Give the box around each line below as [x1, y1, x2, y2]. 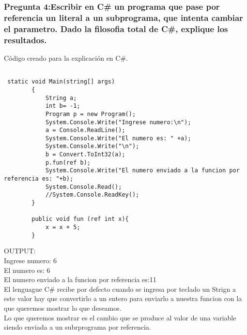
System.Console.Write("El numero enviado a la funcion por [45, 167, 240, 174]
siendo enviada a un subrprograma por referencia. [4, 322, 151, 332]
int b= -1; [45, 102, 80, 110]
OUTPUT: [4, 246, 36, 256]
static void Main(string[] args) [7, 78, 115, 85]
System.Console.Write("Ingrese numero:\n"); [45, 118, 191, 126]
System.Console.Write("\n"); [45, 143, 139, 150]
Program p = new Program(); [45, 110, 136, 117]
